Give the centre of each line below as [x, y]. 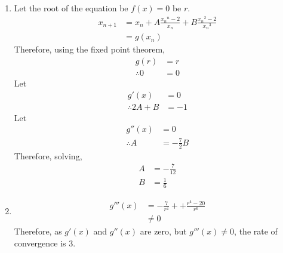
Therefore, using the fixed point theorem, [90, 49]
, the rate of [256, 231]
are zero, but [163, 231]
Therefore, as [38, 231]
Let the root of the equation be [71, 8]
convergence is [40, 243]
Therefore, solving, [48, 155]
